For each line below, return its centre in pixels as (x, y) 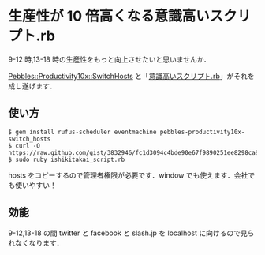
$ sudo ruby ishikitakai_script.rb (67, 159)
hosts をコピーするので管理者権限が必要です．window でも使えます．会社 (128, 175)
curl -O (28, 146)
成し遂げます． (32, 86)
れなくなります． (36, 242)
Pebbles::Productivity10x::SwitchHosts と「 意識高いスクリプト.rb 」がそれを (131, 76)
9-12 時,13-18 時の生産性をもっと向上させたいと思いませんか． (110, 59)
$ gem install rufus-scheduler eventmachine (82, 132)
